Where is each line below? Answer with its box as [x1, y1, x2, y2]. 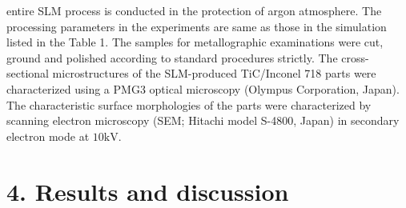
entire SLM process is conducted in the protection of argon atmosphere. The [6, 2, 382, 18]
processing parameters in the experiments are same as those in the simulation [6, 18, 387, 34]
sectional [6, 65, 49, 82]
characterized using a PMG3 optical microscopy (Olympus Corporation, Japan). [6, 80, 400, 97]
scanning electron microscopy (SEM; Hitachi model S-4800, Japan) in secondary [6, 112, 400, 129]
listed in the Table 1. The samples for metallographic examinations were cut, [6, 34, 384, 50]
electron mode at [6, 127, 90, 144]
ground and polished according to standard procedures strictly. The [6, 49, 338, 66]
